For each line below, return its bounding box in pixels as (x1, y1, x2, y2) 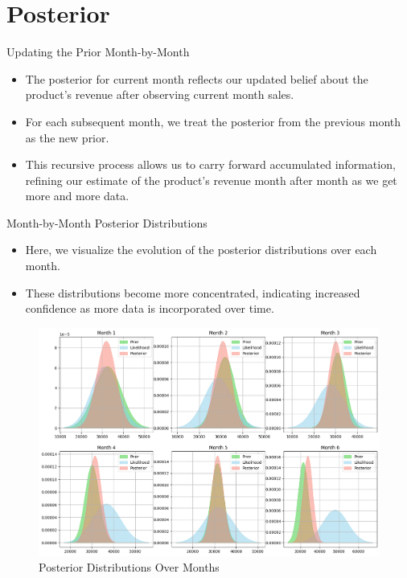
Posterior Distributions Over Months (39, 559, 220, 576)
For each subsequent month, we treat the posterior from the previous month (25, 113, 401, 129)
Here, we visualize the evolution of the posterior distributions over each (25, 241, 377, 258)
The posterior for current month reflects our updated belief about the (25, 70, 368, 87)
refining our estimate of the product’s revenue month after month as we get (25, 171, 397, 188)
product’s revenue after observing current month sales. (25, 86, 294, 103)
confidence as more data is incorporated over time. (25, 300, 274, 317)
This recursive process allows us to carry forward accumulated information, (25, 156, 396, 173)
